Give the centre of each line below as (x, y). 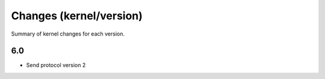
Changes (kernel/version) (77, 16)
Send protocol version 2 (56, 65)
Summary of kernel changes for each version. (68, 34)
